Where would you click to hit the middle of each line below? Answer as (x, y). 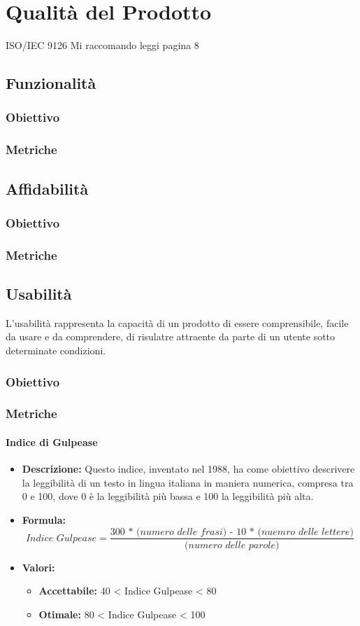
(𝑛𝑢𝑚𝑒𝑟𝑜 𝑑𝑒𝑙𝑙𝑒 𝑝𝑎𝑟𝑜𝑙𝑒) (232, 545)
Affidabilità (47, 188)
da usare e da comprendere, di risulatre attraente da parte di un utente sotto (171, 336)
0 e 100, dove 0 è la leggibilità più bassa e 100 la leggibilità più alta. (168, 496)
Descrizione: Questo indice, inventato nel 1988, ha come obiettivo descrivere (188, 469)
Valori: (38, 567)
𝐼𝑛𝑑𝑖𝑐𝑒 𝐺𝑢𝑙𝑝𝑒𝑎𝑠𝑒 (61, 538)
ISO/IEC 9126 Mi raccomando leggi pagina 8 (102, 45)
